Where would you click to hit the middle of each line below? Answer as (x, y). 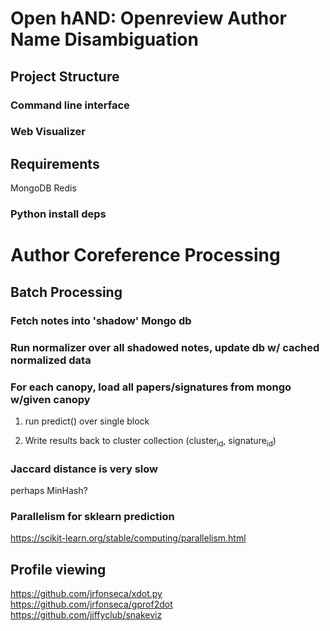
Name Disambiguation (104, 39)
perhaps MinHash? (49, 490)
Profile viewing (58, 569)
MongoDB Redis (43, 188)
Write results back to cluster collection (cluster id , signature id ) (150, 441)
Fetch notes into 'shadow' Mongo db (101, 320)
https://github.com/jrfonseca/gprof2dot (91, 604)
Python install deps (58, 214)
